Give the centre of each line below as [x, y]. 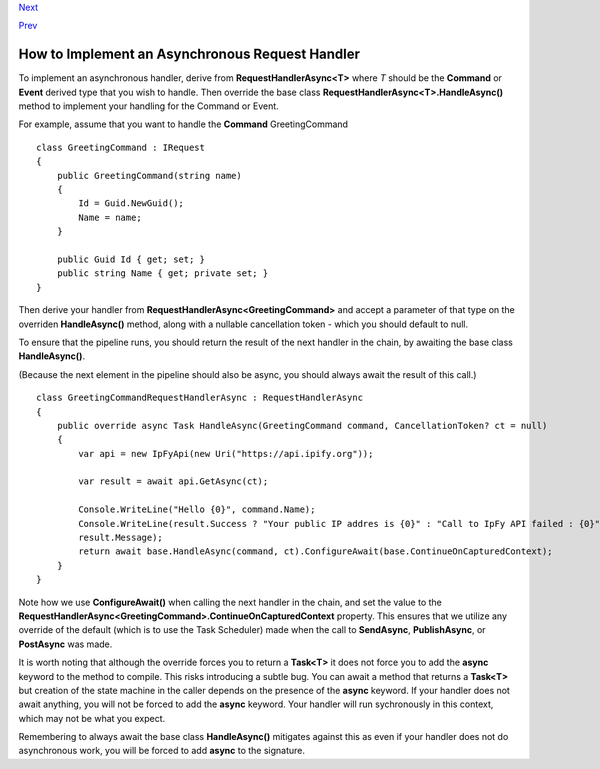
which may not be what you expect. [92, 718]
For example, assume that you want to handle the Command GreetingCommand [183, 124]
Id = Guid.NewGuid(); [131, 203]
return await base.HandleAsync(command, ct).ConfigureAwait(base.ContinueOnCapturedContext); [316, 551]
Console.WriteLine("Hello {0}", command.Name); [197, 509]
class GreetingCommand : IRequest [120, 147]
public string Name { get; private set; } [162, 273]
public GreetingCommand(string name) [149, 175]
